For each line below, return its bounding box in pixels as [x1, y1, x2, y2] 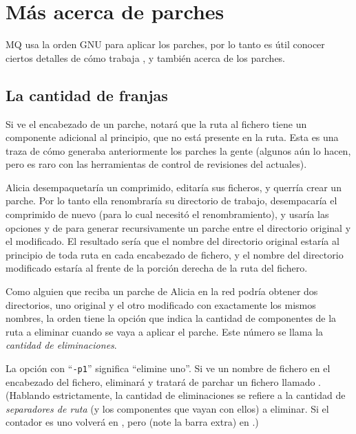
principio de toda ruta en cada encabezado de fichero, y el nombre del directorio [6, 247, 344, 261]
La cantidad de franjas [6, 84, 168, 105]
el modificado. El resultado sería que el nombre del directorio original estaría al [6, 234, 339, 248]
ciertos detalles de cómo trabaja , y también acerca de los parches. [6, 50, 286, 65]
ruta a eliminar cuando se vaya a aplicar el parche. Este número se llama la [6, 324, 324, 338]
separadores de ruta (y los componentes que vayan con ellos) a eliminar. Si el [6, 401, 329, 415]
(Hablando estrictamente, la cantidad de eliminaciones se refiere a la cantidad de [6, 388, 346, 402]
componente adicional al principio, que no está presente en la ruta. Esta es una [6, 130, 339, 144]
